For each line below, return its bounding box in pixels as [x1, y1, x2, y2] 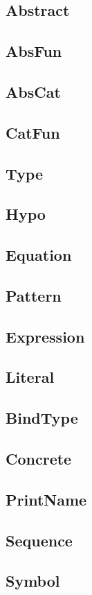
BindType [6, 407, 78, 429]
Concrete [6, 447, 72, 469]
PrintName [6, 488, 87, 510]
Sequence [6, 529, 73, 551]
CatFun [6, 121, 60, 143]
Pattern [6, 284, 62, 306]
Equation [6, 244, 72, 266]
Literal [6, 366, 55, 388]
